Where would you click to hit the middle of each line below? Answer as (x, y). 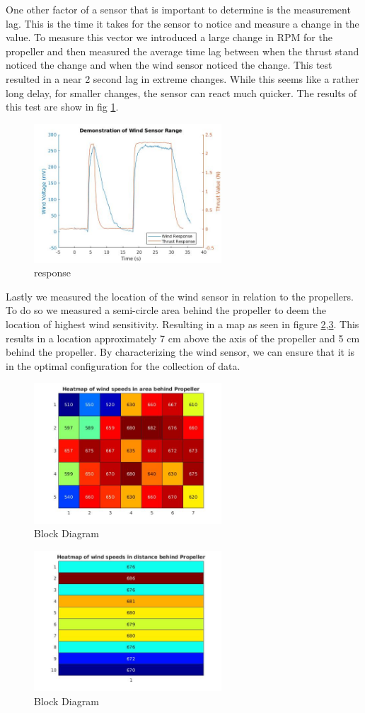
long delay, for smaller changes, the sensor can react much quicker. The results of (181, 92)
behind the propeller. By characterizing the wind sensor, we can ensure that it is (180, 352)
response (52, 273)
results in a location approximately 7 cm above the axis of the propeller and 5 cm (183, 338)
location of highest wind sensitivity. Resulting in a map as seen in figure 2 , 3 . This (182, 324)
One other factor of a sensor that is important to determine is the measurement (178, 9)
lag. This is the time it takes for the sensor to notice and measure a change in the (182, 23)
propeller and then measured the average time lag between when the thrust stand (182, 51)
